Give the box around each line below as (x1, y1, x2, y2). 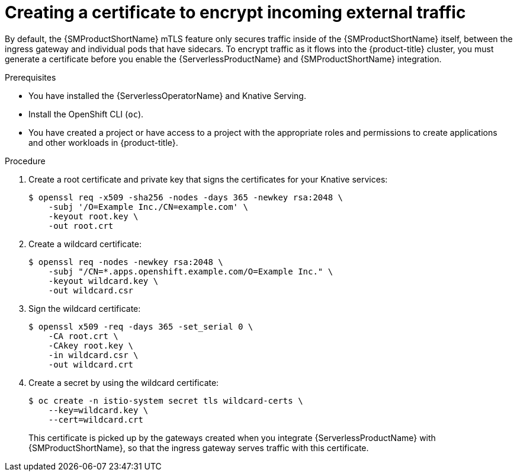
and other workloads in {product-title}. (28, 137, 178, 148)
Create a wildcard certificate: (28, 238, 142, 249)
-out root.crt (48, 221, 114, 231)
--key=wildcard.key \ (48, 405, 149, 415)
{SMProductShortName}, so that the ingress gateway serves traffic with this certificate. (28, 442, 369, 453)
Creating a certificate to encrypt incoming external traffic (5, 2, 466, 23)
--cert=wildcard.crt (48, 414, 143, 424)
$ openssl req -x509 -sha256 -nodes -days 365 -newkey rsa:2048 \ (28, 192, 343, 202)
